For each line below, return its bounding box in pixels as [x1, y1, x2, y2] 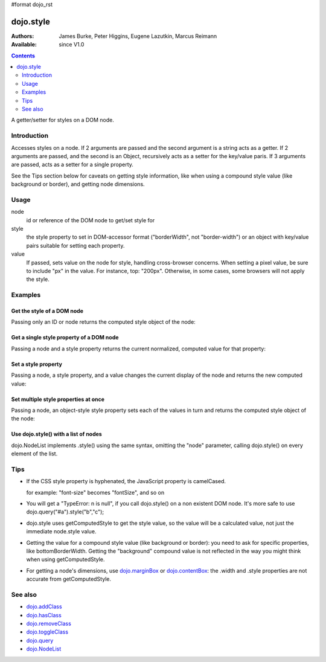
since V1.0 [59, 41, 85, 48]
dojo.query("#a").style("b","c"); [26, 508, 104, 516]
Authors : [11, 32, 34, 39]
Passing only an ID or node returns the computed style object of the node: [11, 318, 196, 326]
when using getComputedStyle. [26, 556, 105, 563]
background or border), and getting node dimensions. [11, 181, 145, 188]
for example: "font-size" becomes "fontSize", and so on [26, 489, 165, 496]
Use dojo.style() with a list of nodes [11, 431, 102, 438]
